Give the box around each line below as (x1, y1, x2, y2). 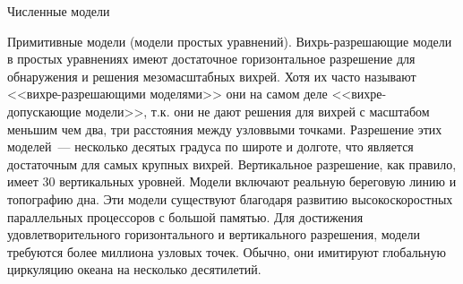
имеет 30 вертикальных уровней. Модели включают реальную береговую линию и (7, 172, 457, 191)
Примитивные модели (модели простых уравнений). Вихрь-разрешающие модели (7, 31, 452, 50)
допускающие (7, 101, 81, 120)
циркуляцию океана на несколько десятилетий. (7, 260, 262, 279)
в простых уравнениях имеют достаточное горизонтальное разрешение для (7, 49, 416, 68)
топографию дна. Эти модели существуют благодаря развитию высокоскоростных (7, 189, 453, 208)
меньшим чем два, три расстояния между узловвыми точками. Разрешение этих (7, 119, 442, 138)
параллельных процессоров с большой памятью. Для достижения (7, 207, 364, 226)
